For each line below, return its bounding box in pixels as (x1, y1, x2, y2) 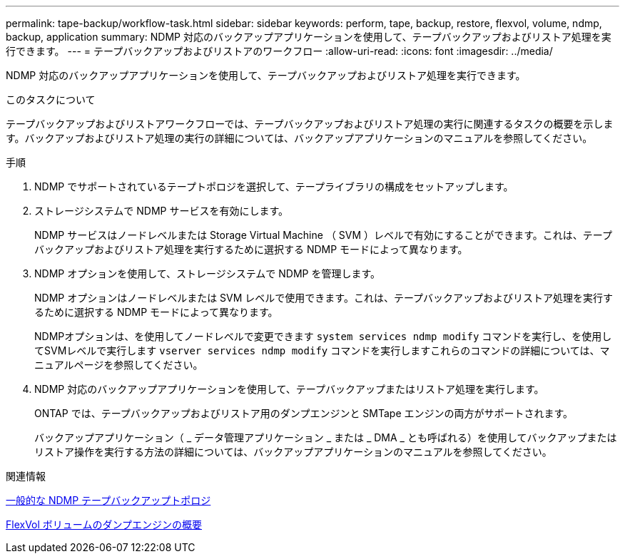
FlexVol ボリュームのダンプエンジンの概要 (6, 518, 202, 530)
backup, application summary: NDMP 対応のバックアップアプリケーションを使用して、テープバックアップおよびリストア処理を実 (6, 31, 611, 43)
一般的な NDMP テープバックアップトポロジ (6, 494, 211, 506)
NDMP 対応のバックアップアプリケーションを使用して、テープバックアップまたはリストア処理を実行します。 (34, 383, 544, 395)
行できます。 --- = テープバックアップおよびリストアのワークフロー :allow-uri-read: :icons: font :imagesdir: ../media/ (6, 45, 553, 57)
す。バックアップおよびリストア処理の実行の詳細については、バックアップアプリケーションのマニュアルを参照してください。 (6, 132, 593, 144)
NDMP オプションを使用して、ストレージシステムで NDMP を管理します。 (34, 267, 381, 279)
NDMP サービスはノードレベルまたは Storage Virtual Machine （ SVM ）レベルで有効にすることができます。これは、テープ (34, 229, 612, 241)
